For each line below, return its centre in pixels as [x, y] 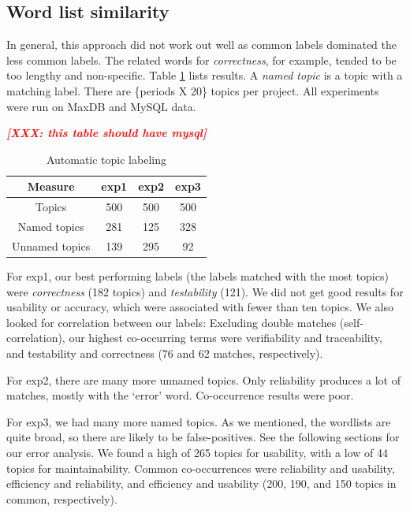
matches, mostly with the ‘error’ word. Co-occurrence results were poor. [180, 395]
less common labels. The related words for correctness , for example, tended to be [201, 59]
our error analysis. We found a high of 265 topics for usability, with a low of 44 [197, 452]
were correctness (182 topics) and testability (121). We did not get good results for [205, 291]
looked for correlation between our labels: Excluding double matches [171, 322]
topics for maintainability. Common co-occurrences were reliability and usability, [201, 468]
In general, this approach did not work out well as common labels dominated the [202, 45]
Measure [51, 186]
